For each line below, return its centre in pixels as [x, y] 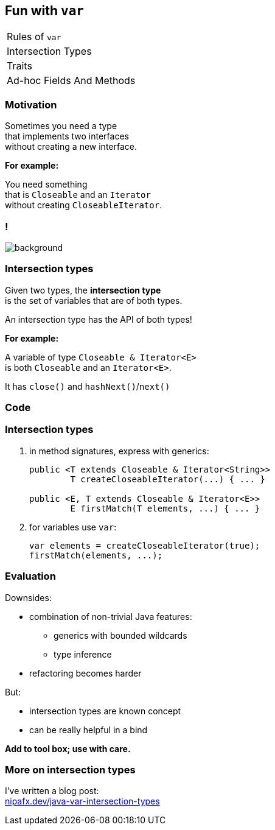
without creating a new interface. [71, 147]
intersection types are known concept [105, 711]
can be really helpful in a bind [89, 730]
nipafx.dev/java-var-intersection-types [82, 801]
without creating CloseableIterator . [84, 205]
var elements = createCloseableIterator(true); [145, 545]
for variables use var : [73, 527]
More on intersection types [70, 769]
